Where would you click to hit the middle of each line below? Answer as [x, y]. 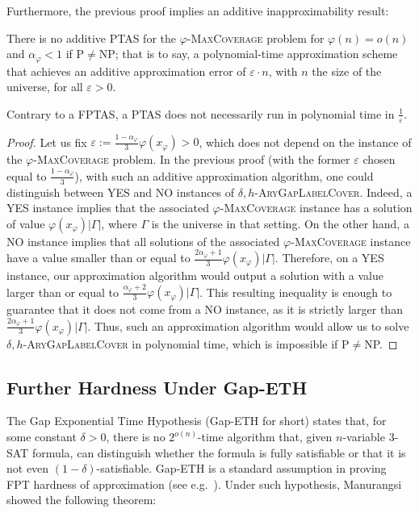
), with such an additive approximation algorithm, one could [224, 175]
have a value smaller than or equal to [98, 258]
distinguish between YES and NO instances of [121, 192]
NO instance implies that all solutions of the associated [143, 241]
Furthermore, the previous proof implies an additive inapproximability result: [198, 10]
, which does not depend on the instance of [305, 142]
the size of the [347, 71]
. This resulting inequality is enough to [296, 292]
